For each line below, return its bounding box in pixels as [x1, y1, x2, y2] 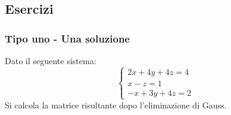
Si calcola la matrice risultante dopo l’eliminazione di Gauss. [5, 99, 227, 111]
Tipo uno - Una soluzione [5, 31, 130, 46]
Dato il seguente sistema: [5, 55, 96, 66]
